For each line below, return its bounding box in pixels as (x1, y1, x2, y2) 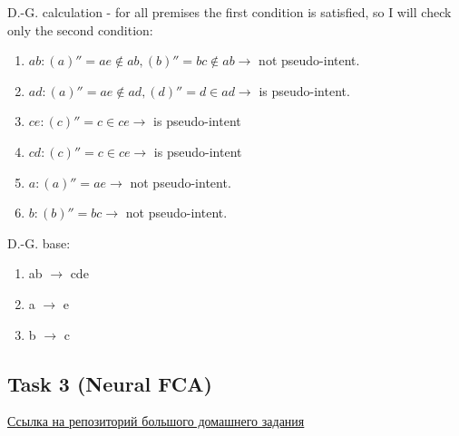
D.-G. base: (7, 233, 71, 252)
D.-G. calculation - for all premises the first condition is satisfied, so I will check (7, 3, 452, 21)
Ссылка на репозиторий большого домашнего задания (7, 412, 305, 431)
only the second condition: (7, 20, 153, 39)
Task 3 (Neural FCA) (7, 369, 212, 397)
